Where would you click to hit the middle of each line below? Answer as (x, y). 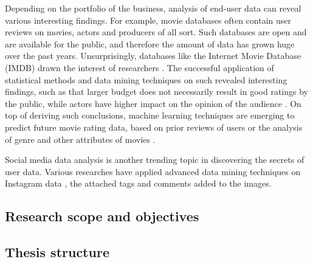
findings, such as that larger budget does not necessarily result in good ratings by (156, 91)
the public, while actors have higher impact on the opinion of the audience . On (153, 103)
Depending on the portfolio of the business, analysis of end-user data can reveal (153, 8)
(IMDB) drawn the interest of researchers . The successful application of (139, 67)
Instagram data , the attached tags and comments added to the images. (138, 183)
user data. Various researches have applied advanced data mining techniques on (153, 171)
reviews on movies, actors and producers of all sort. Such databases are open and (156, 32)
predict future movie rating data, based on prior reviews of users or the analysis (154, 127)
